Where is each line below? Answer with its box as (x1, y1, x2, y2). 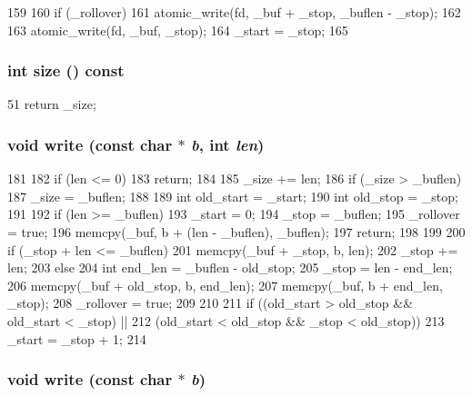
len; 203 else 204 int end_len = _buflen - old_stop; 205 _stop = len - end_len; (7, 258, 453, 277)
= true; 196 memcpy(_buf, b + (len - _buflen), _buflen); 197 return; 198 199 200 (7, 223, 466, 241)
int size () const (7, 59, 125, 82)
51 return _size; (7, 94, 96, 114)
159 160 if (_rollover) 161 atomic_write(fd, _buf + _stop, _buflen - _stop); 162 (7, 3, 461, 21)
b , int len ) (190, 133, 265, 155)
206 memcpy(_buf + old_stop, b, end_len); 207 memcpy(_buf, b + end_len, (7, 275, 443, 294)
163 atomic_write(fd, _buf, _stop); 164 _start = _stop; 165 (7, 20, 348, 39)
